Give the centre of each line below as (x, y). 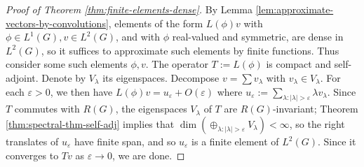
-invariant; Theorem (315, 109)
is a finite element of (235, 141)
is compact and (299, 64)
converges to (32, 155)
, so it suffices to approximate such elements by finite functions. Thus (190, 50)
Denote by (64, 77)
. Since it (337, 141)
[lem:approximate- (295, 9)
